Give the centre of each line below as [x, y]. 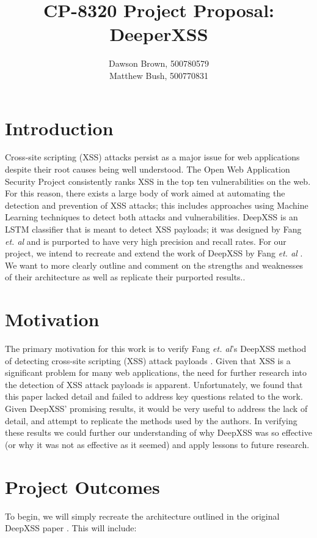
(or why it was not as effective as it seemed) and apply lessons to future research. [157, 444]
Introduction [59, 128]
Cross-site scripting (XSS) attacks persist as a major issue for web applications [152, 157]
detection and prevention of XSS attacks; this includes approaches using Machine [157, 205]
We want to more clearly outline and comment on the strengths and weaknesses [154, 265]
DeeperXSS [159, 34]
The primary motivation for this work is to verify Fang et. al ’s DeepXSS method [156, 349]
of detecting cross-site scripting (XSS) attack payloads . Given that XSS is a [148, 360]
